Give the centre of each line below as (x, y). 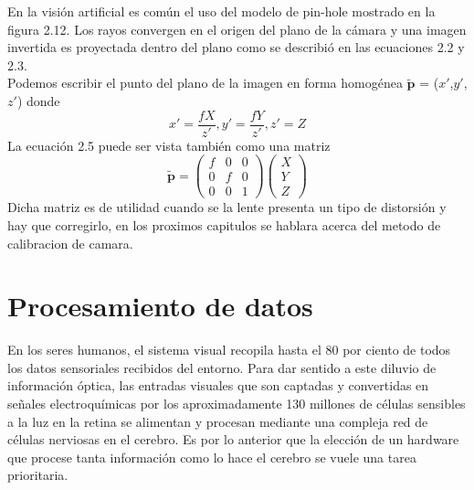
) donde (38, 100)
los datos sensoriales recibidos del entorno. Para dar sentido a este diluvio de (222, 367)
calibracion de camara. (70, 243)
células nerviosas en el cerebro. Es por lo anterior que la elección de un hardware (233, 439)
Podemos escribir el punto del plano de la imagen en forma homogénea (205, 83)
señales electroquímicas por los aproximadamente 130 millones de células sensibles (237, 404)
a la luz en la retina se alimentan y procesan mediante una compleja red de (218, 421)
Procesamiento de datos (160, 306)
